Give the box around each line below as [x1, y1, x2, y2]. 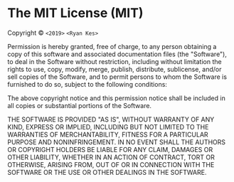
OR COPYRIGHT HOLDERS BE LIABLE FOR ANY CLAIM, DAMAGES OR [7, 145, 213, 154]
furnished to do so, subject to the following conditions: [7, 80, 167, 88]
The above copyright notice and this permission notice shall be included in [7, 94, 225, 102]
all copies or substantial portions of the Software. [7, 101, 151, 109]
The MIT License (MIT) [7, 5, 144, 21]
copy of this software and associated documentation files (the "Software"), [7, 50, 228, 58]
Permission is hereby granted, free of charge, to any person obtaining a [7, 42, 217, 50]
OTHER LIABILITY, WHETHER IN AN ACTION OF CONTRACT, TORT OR [7, 153, 215, 161]
